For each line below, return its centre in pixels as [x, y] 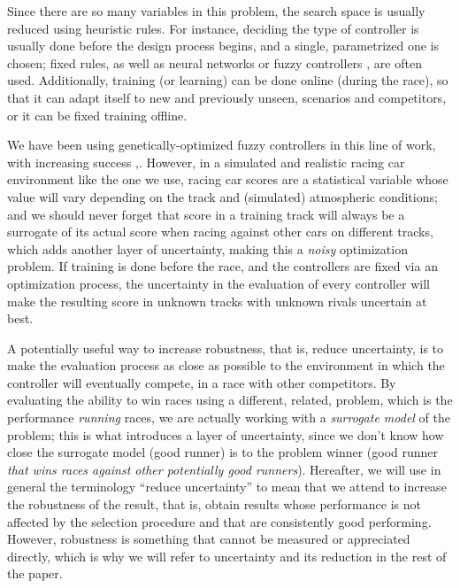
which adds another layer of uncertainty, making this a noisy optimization [207, 248]
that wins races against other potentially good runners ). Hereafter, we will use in [224, 469]
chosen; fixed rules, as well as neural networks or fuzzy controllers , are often [215, 62]
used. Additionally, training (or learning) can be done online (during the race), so [228, 80]
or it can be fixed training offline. [97, 115]
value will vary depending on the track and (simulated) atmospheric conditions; [222, 196]
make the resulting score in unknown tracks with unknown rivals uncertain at [217, 301]
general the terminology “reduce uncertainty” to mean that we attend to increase [227, 487]
